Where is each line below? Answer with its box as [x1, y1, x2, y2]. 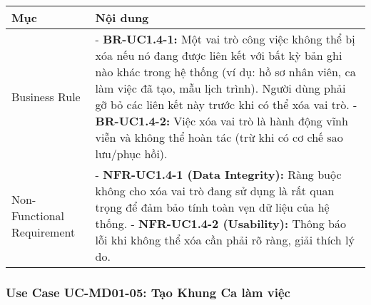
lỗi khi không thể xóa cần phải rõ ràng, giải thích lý [95, 232, 355, 248]
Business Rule [11, 88, 81, 105]
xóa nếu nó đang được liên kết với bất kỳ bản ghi [95, 47, 342, 63]
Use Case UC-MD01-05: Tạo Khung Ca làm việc [6, 283, 290, 301]
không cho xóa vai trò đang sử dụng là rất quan [95, 182, 335, 199]
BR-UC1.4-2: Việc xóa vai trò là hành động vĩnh [95, 113, 348, 129]
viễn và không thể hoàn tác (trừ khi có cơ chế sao [95, 129, 343, 145]
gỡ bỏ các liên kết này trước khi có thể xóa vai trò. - [95, 96, 357, 113]
